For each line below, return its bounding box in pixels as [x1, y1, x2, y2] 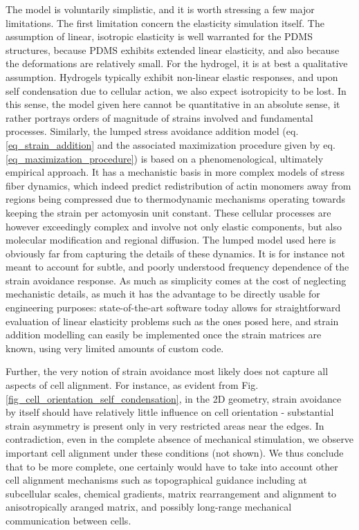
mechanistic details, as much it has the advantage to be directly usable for [6, 286, 320, 301]
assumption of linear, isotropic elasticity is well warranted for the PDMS [6, 29, 313, 44]
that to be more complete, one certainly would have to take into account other [6, 459, 338, 473]
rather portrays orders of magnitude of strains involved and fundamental [6, 110, 313, 125]
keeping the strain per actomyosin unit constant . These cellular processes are [6, 205, 331, 219]
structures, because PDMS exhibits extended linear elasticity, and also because [6, 42, 340, 57]
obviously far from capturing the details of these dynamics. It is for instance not [6, 246, 346, 260]
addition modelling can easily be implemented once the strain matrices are [6, 327, 322, 342]
